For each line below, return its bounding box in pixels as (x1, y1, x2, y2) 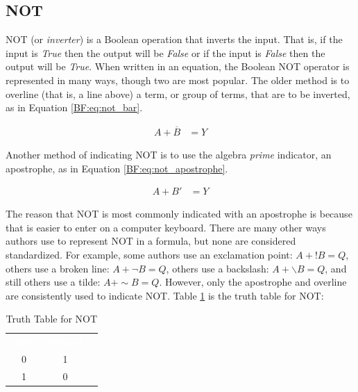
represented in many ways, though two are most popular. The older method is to (6, 72, 350, 87)
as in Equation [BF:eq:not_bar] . (6, 100, 143, 115)
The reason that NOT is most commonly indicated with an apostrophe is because (6, 206, 352, 221)
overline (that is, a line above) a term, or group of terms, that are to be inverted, (6, 86, 350, 101)
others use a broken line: (6, 261, 110, 275)
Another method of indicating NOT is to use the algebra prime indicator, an (6, 147, 332, 162)
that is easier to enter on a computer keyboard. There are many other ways (6, 220, 326, 234)
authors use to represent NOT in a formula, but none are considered (6, 234, 296, 248)
